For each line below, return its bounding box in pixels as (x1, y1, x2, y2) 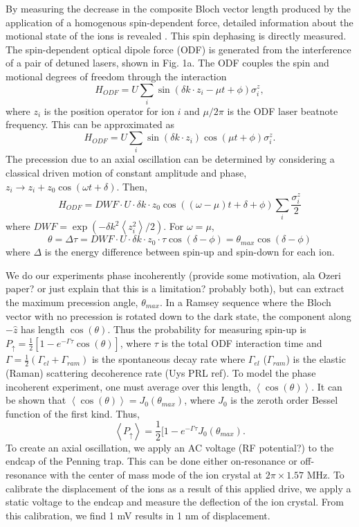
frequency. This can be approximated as (6, 117, 175, 132)
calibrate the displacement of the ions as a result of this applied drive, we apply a (6, 481, 351, 495)
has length (21, 322, 65, 337)
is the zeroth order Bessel (230, 393, 338, 407)
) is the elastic (286, 352, 346, 366)
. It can (311, 379, 342, 393)
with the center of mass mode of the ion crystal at (49, 467, 262, 482)
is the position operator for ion (44, 103, 174, 118)
